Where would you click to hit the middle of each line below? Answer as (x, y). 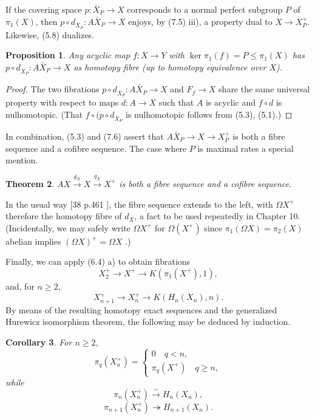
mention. (22, 160)
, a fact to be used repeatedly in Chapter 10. (217, 216)
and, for (20, 286)
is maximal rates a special (246, 148)
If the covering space (44, 9)
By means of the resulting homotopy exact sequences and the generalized (141, 309)
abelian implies (33, 241)
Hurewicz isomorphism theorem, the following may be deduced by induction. (148, 322)
